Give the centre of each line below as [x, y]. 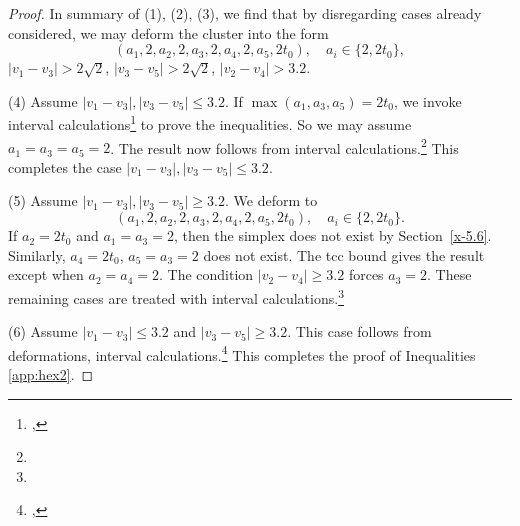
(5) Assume [43, 200]
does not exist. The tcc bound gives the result [344, 254]
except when [46, 274]
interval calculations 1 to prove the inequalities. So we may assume [210, 123]
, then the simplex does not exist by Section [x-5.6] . [332, 235]
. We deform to [271, 200]
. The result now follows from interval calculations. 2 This [284, 146]
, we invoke [427, 100]
